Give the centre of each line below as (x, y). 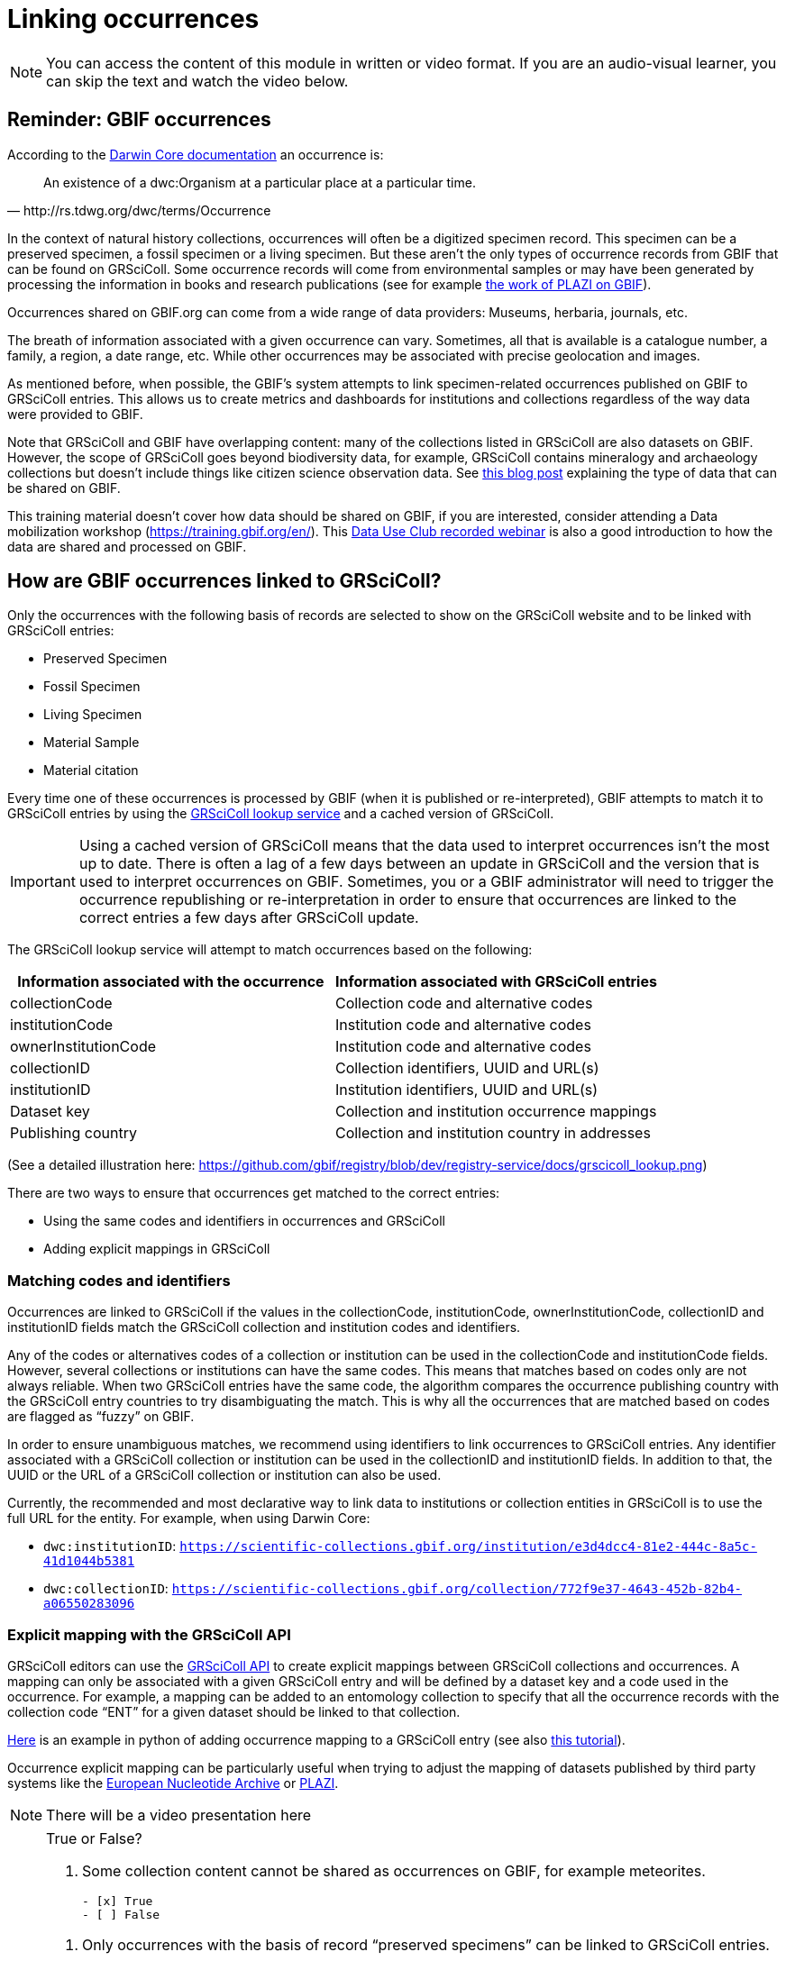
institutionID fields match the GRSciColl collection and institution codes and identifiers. (264, 1327)
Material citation (91, 771)
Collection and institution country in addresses (493, 1133)
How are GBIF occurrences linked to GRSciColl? (224, 581)
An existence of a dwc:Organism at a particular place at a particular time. (260, 182)
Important (43, 882)
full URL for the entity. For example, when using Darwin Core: (189, 1519)
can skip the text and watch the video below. (197, 81)
